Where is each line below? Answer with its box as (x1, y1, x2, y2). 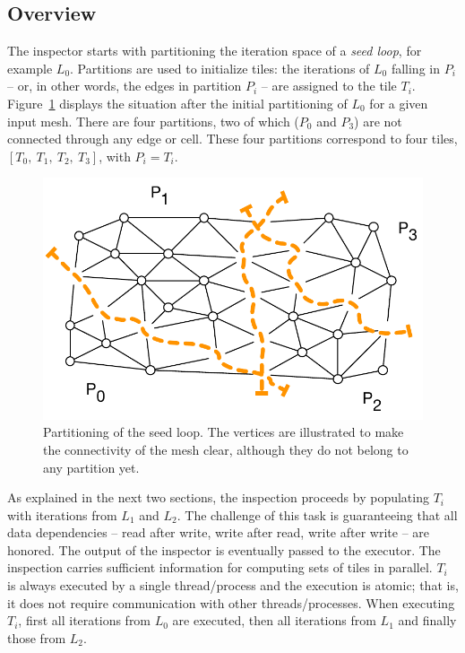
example (7, 58, 53, 77)
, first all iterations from (18, 611, 151, 630)
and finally (398, 611, 457, 630)
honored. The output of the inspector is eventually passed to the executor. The (7, 540, 441, 559)
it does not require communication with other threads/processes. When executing (7, 593, 455, 612)
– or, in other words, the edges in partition (7, 76, 242, 95)
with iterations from (7, 505, 117, 524)
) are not (354, 111, 402, 130)
